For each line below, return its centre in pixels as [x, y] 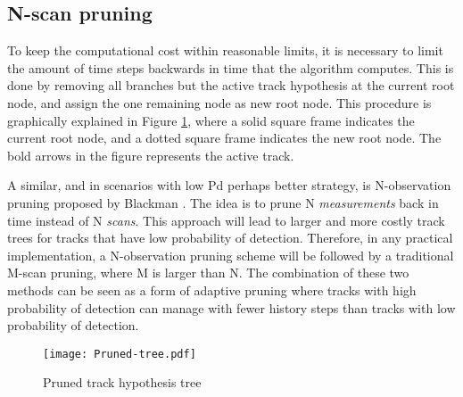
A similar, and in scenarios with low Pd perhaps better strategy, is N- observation [229, 185]
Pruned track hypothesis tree [122, 382]
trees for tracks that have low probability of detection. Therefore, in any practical [230, 238]
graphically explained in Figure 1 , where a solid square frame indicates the [211, 120]
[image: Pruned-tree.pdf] [120, 354]
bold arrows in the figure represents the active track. [151, 155]
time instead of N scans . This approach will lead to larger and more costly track [226, 220]
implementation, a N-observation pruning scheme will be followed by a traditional [231, 255]
